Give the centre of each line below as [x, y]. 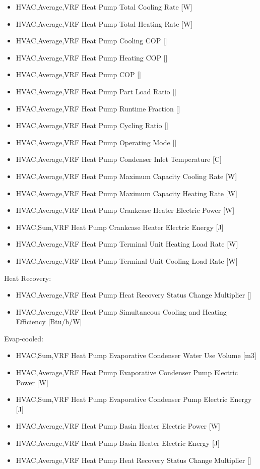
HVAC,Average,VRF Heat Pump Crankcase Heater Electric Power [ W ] [125, 210]
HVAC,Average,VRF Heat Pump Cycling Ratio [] [92, 125]
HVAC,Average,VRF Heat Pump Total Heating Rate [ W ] [104, 23]
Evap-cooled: [24, 338]
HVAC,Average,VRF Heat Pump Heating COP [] [92, 57]
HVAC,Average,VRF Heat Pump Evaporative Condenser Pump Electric [127, 372]
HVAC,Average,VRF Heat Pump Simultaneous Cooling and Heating [121, 311]
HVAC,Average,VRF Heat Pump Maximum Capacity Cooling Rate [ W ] [126, 176]
